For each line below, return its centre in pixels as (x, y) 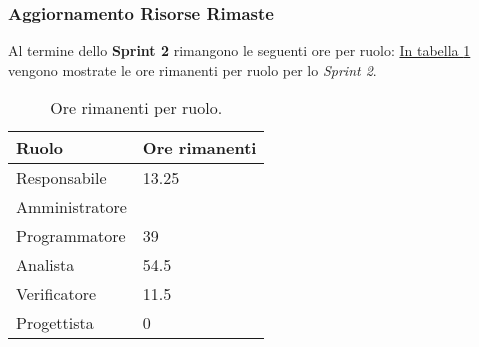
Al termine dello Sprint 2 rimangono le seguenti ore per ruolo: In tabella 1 (239, 50)
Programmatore (71, 236)
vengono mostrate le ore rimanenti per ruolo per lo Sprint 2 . (192, 69)
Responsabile (61, 178)
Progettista (55, 323)
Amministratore (71, 207)
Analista (45, 265)
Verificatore (56, 294)
